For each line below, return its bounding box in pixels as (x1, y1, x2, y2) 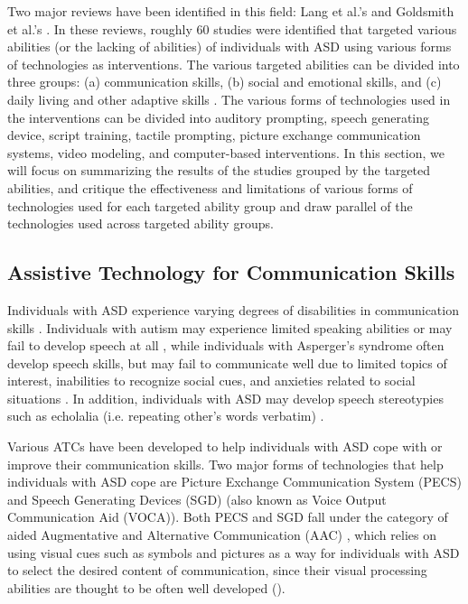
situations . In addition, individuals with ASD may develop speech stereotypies (7, 388, 444, 407)
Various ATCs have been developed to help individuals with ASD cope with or (7, 437, 443, 456)
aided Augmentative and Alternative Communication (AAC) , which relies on (7, 525, 436, 544)
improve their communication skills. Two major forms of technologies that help (7, 454, 444, 473)
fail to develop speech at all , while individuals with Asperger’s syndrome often (7, 336, 445, 355)
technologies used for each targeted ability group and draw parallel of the (7, 196, 413, 215)
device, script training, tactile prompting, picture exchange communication (7, 125, 421, 144)
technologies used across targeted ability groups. (7, 214, 274, 233)
